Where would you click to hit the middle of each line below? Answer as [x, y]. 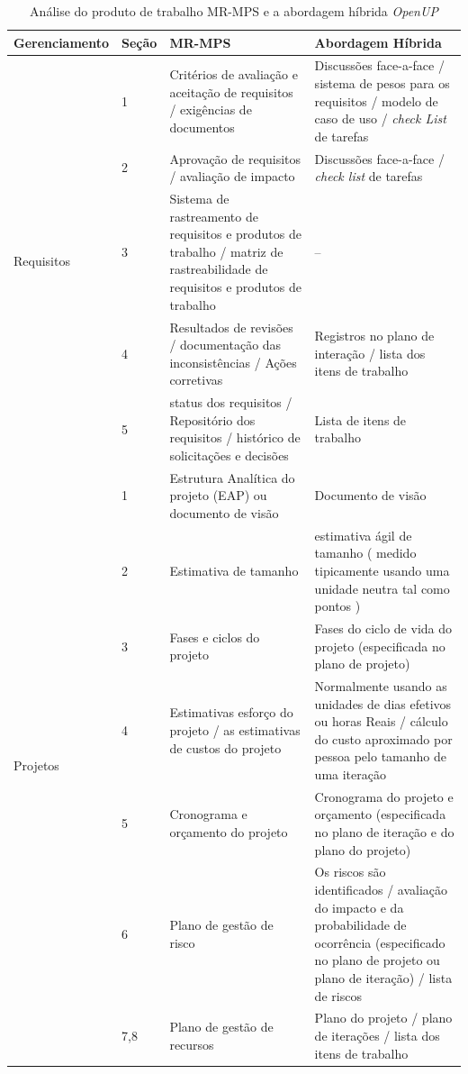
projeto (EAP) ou [218, 495]
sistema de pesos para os [382, 83]
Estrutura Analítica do [232, 477]
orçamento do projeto [229, 832]
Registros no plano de [374, 336]
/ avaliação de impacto [232, 176]
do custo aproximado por [383, 738]
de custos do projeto [225, 747]
